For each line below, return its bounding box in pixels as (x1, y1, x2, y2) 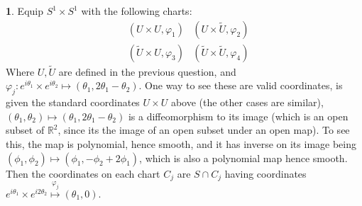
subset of (6, 122, 45, 137)
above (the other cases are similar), (170, 95, 324, 110)
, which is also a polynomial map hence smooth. (139, 150, 348, 165)
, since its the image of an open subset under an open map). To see (57, 122, 350, 137)
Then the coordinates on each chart (6, 166, 160, 181)
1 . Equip (6, 4, 44, 18)
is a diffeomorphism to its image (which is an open (128, 108, 349, 123)
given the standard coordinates (6, 95, 140, 110)
